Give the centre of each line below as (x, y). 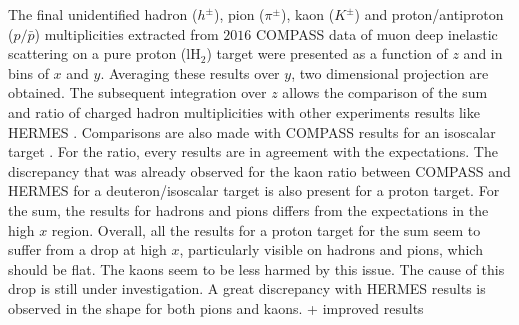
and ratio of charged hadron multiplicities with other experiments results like (244, 111)
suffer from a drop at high (87, 249)
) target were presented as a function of (327, 53)
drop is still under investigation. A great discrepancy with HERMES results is (247, 288)
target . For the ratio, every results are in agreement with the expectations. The (253, 151)
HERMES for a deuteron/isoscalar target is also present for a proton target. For (254, 190)
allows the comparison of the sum (385, 92)
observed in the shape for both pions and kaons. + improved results (216, 307)
